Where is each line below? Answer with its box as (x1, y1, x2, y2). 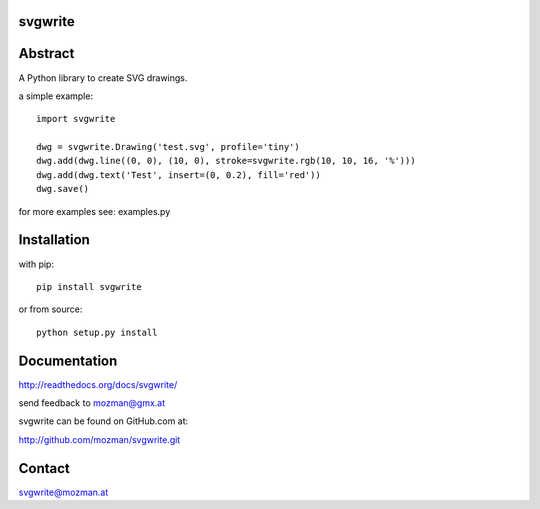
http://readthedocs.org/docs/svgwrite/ (18, 378, 178, 390)
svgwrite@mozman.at (18, 486, 109, 498)
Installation (18, 231, 90, 249)
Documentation (18, 352, 118, 369)
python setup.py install (36, 326, 158, 338)
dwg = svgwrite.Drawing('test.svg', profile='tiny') (36, 141, 300, 153)
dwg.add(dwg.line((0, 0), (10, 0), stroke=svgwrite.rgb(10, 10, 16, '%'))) (36, 155, 416, 167)
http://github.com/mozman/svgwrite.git (18, 433, 181, 445)
